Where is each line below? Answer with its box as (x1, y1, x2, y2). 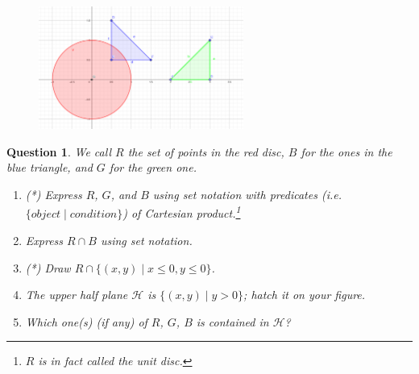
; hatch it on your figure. (243, 286, 366, 303)
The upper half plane (25, 286, 128, 303)
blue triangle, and (6, 159, 93, 176)
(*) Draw (25, 259, 71, 276)
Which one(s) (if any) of (25, 313, 147, 330)
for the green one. (109, 159, 197, 176)
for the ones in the (301, 143, 392, 160)
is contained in (196, 313, 269, 330)
